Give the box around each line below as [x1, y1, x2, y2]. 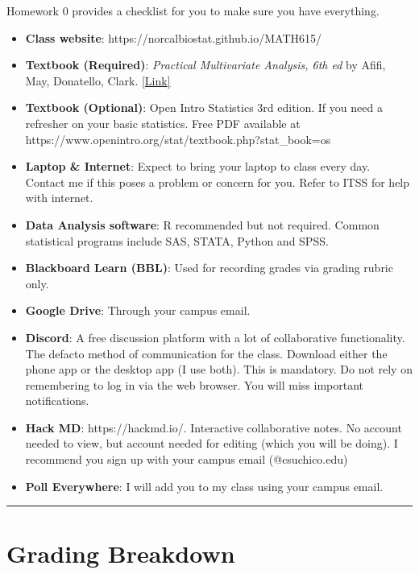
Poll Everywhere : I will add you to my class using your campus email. [25, 477, 384, 494]
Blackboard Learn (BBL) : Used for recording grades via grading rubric [25, 259, 393, 276]
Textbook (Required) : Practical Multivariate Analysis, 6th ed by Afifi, [25, 56, 386, 73]
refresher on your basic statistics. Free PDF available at [25, 114, 301, 131]
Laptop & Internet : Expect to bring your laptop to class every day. [25, 158, 371, 175]
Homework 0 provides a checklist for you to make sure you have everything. [6, 2, 380, 19]
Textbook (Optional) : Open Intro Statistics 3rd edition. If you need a [25, 99, 383, 116]
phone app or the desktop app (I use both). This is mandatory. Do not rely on [25, 361, 413, 378]
